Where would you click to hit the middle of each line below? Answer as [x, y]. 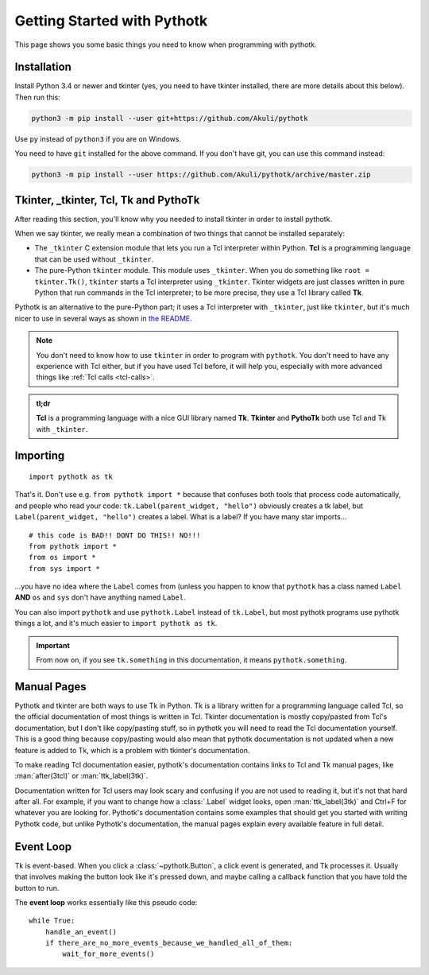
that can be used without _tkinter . [94, 259]
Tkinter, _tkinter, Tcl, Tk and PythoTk [107, 200]
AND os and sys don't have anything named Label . [100, 597]
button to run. [37, 888]
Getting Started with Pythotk [111, 21]
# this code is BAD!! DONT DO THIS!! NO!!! [115, 535]
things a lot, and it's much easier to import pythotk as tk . [116, 623]
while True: [52, 921]
